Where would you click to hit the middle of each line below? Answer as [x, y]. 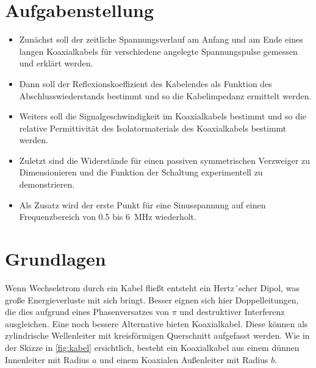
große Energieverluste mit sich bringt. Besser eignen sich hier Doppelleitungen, [152, 299]
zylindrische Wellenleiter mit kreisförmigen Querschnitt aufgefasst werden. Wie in [157, 335]
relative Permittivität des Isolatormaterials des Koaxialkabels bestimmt [153, 128]
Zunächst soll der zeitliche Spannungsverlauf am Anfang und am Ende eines [161, 39]
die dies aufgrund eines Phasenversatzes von [87, 312]
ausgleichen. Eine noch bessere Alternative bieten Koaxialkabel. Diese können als [156, 323]
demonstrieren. [47, 184]
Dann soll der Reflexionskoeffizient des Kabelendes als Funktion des [145, 83]
